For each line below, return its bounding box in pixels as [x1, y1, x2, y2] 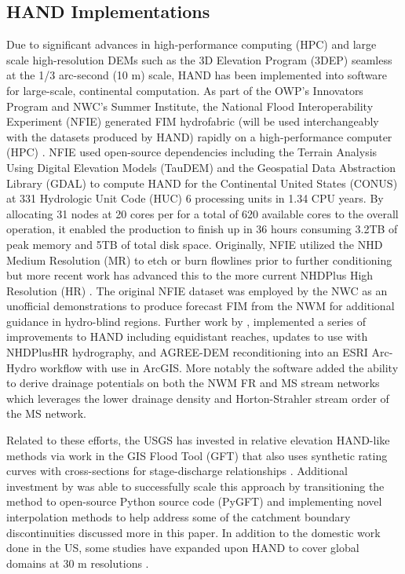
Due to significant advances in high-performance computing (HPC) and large [6, 36, 377, 53]
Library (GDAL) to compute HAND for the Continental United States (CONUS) [6, 174, 398, 191]
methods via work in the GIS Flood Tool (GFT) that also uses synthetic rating [6, 447, 388, 463]
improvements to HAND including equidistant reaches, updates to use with [6, 328, 368, 345]
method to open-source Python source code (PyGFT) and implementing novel [6, 493, 382, 510]
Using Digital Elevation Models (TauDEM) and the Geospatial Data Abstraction [6, 159, 396, 175]
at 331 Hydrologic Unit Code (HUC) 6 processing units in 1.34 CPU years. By [6, 190, 384, 207]
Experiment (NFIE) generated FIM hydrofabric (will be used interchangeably [6, 113, 379, 130]
